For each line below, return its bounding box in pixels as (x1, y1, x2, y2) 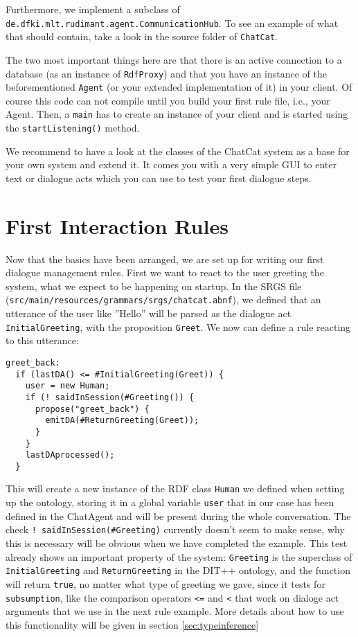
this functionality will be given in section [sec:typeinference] (6, 617, 259, 631)
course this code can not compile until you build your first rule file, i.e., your (6, 93, 330, 107)
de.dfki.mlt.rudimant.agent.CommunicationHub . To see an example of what (6, 15, 339, 30)
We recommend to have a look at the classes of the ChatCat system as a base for (6, 143, 350, 158)
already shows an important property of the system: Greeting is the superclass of (6, 549, 352, 564)
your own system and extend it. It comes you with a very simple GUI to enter (6, 157, 337, 172)
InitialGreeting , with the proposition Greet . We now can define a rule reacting (6, 319, 351, 334)
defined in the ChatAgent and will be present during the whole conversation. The (6, 508, 351, 523)
